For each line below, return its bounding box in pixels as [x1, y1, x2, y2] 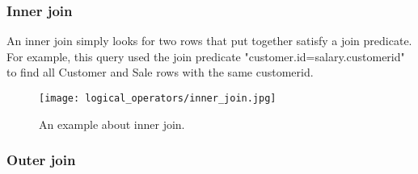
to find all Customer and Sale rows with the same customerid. [6, 64, 314, 81]
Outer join [6, 150, 76, 170]
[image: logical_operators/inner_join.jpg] [39, 93, 277, 104]
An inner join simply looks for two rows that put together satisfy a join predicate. [6, 32, 412, 49]
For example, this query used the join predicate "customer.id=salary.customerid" [6, 48, 405, 64]
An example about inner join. [39, 115, 185, 132]
